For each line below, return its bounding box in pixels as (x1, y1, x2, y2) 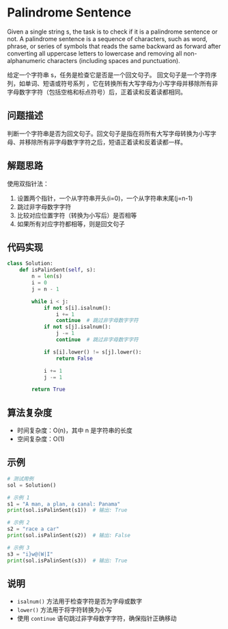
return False (55, 355, 94, 362)
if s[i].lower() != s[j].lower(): (43, 348, 142, 356)
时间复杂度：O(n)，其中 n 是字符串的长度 (16, 426, 133, 434)
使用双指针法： (7, 180, 49, 188)
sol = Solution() (7, 482, 57, 489)
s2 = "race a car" (7, 526, 59, 532)
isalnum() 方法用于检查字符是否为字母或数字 (16, 597, 143, 606)
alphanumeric (7, 56, 46, 64)
